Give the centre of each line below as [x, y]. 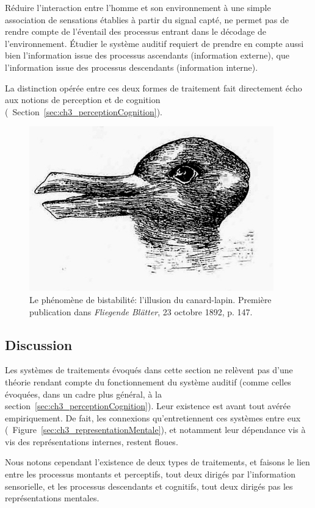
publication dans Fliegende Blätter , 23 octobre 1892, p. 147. [141, 311]
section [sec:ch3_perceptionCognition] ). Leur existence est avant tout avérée [148, 406]
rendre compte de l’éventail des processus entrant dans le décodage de [136, 31]
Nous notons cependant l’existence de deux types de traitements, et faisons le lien [157, 462]
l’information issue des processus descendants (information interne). [132, 67]
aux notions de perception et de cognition [83, 100]
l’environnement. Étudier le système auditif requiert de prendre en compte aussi [154, 43]
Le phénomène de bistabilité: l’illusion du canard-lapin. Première [150, 299]
